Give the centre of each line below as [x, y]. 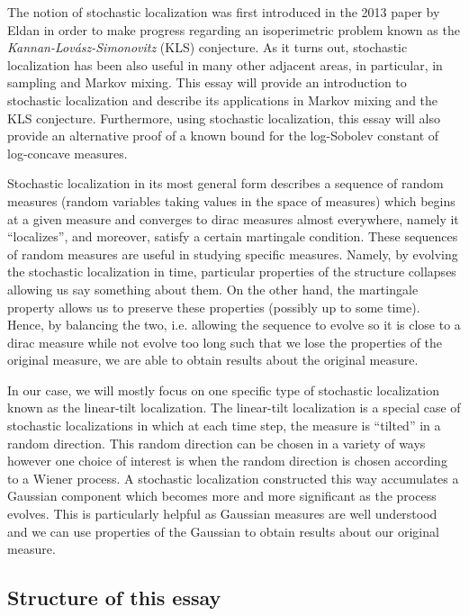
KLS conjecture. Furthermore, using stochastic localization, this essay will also [224, 118]
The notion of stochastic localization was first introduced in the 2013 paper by [224, 12]
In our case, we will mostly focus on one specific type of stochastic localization [223, 390]
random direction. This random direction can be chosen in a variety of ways [216, 443]
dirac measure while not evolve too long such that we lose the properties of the [225, 342]
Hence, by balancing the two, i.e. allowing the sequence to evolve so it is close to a [234, 325]
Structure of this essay [114, 598]
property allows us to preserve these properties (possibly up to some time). [214, 307]
